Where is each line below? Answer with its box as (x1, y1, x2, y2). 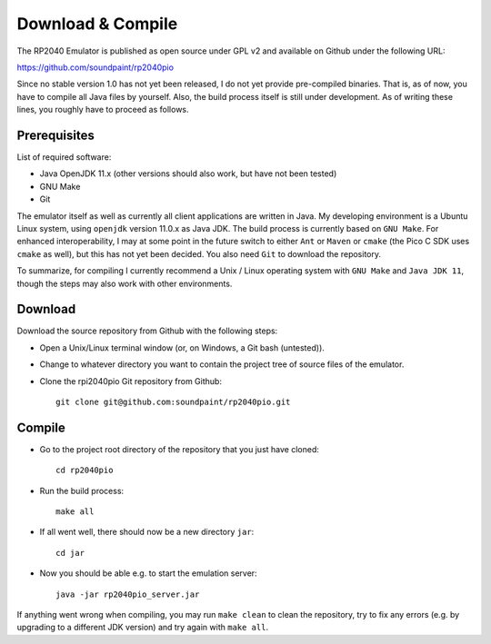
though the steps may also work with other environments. (16, 278, 233, 289)
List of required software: (16, 152, 112, 163)
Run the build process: (39, 485, 125, 496)
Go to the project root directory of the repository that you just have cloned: (39, 443, 320, 454)
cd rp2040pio (55, 465, 114, 476)
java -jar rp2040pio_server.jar (55, 589, 200, 599)
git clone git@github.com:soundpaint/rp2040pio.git (55, 397, 291, 407)
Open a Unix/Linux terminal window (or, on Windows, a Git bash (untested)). (39, 342, 325, 353)
